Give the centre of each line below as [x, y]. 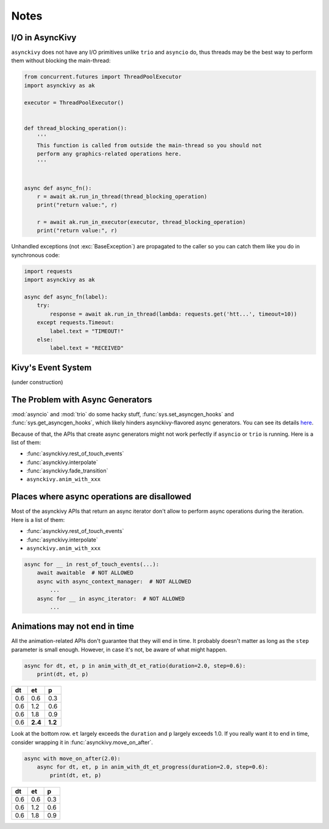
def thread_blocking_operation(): [76, 128]
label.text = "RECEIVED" [87, 348]
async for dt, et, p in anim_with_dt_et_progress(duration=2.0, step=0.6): [153, 767]
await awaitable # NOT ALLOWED [85, 573]
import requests [48, 271]
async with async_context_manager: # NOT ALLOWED [114, 581]
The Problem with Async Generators [82, 400]
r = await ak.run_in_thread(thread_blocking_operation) [122, 196]
